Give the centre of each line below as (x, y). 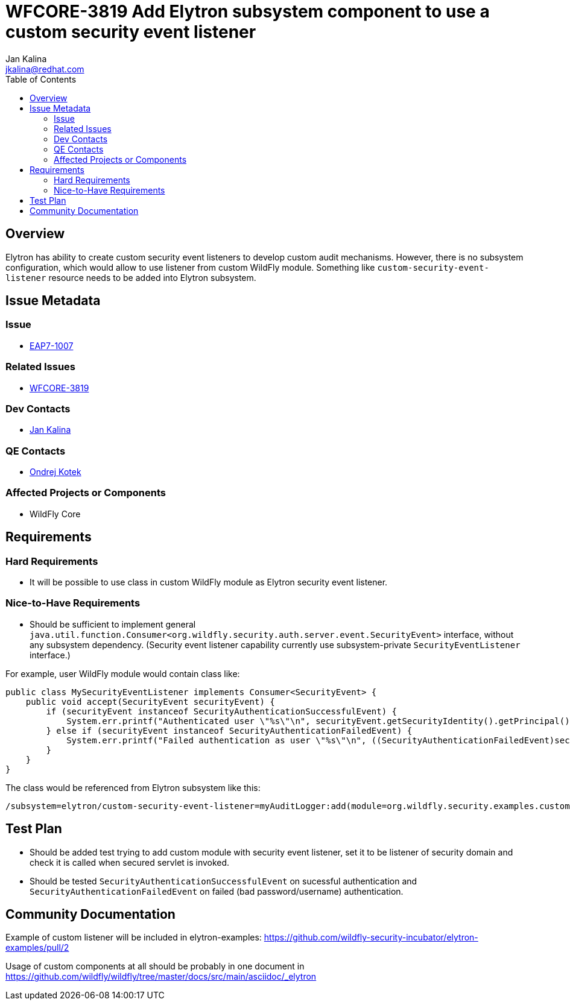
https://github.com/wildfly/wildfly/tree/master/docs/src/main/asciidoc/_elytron (161, 977)
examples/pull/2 (37, 948)
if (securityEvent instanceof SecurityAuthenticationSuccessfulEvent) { (222, 711)
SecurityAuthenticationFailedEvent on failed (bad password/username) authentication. (217, 891)
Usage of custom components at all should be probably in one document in (155, 966)
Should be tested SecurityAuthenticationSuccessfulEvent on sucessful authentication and (223, 881)
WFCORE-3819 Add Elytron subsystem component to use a (248, 11)
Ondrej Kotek (55, 472)
